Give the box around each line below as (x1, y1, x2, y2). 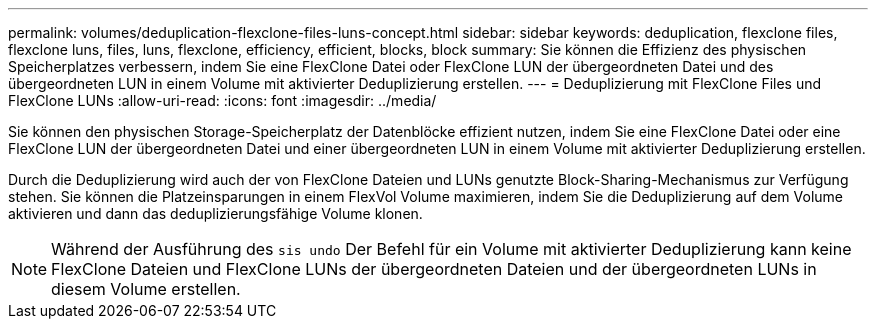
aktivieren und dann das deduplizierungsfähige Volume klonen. (8, 205, 423, 222)
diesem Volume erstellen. (51, 279, 241, 299)
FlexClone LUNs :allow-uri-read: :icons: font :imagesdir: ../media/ (8, 92, 437, 109)
